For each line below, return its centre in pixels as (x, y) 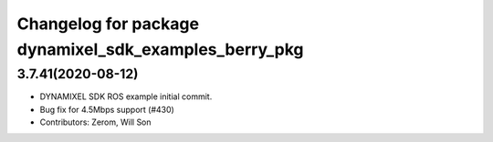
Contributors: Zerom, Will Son (95, 122)
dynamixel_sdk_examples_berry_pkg (160, 49)
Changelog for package (108, 24)
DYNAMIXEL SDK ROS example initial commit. (126, 96)
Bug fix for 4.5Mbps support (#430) (107, 109)
